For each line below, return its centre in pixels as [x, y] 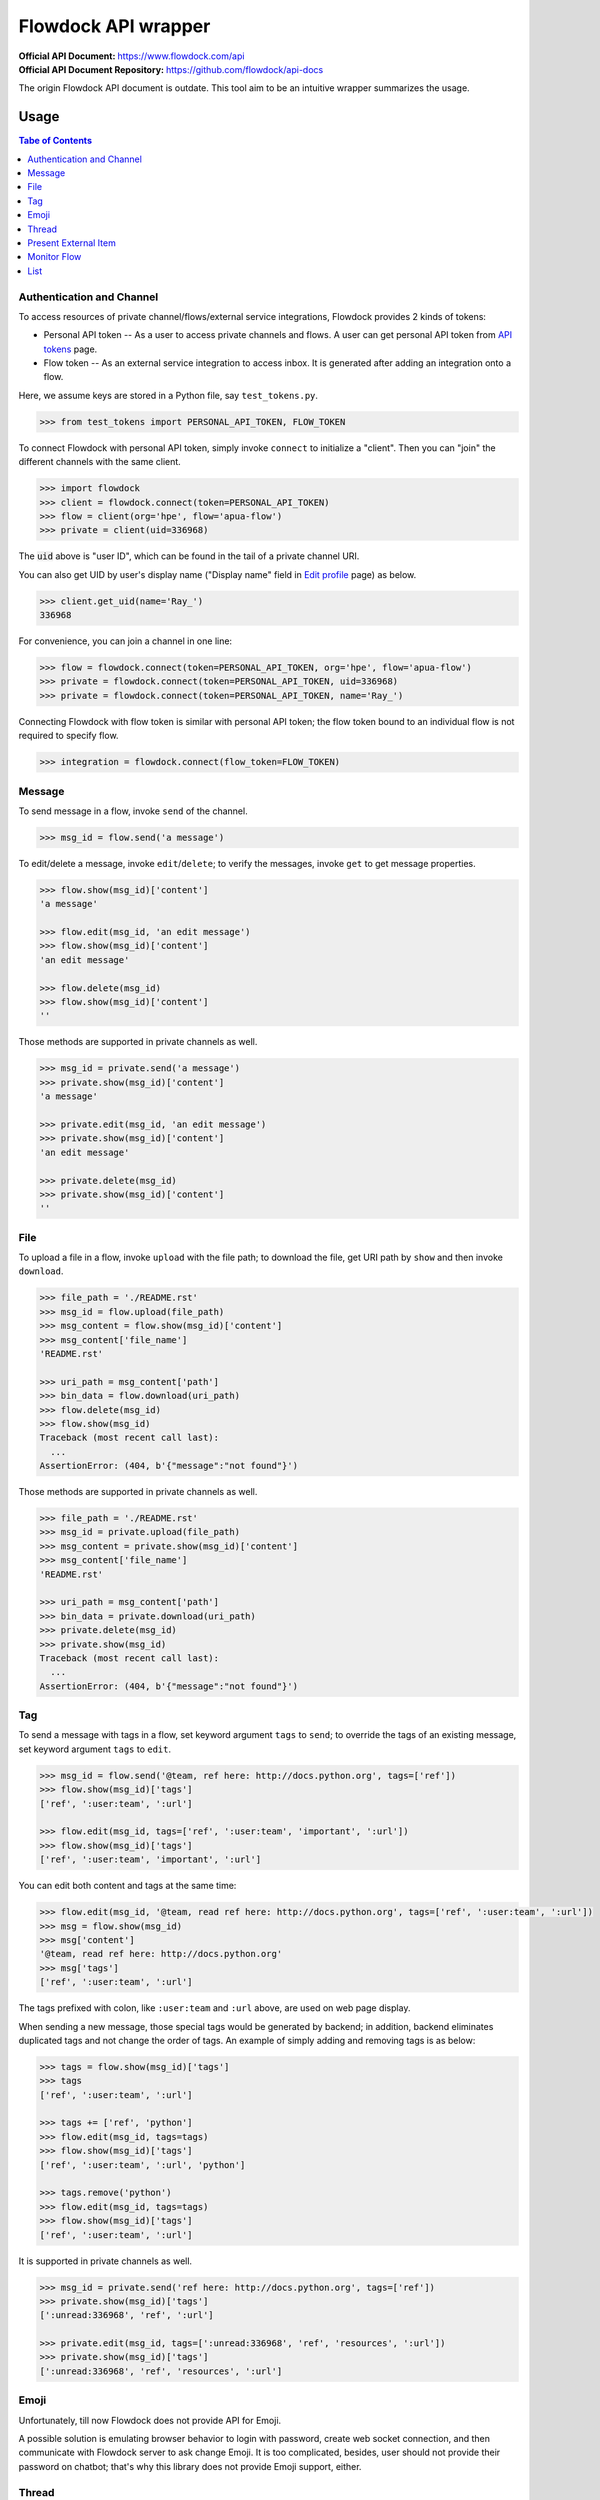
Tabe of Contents [55, 141]
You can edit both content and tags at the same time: [127, 1886]
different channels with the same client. [100, 462]
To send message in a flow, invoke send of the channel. [133, 811]
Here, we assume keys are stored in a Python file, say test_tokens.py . [168, 395]
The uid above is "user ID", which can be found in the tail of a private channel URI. [189, 556]
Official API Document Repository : [91, 69]
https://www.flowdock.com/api [181, 56]
